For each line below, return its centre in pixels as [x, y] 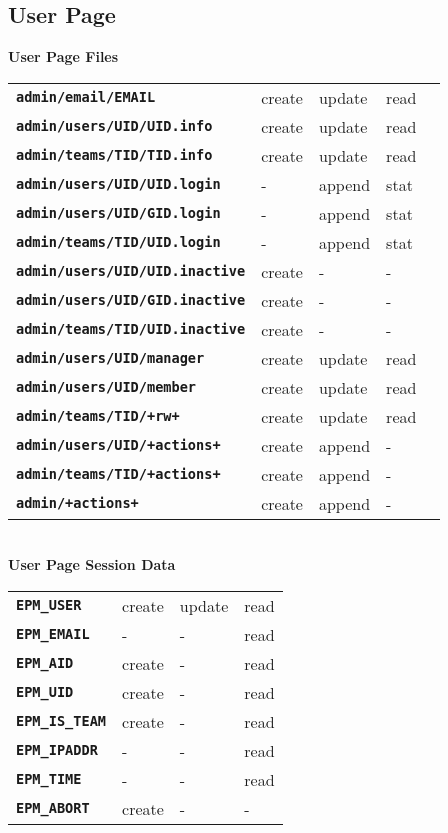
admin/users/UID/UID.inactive [131, 271]
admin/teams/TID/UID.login [118, 242]
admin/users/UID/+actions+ [118, 445]
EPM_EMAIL [53, 634]
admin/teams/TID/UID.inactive [131, 329]
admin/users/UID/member [106, 387]
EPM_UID [45, 692]
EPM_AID [45, 663]
